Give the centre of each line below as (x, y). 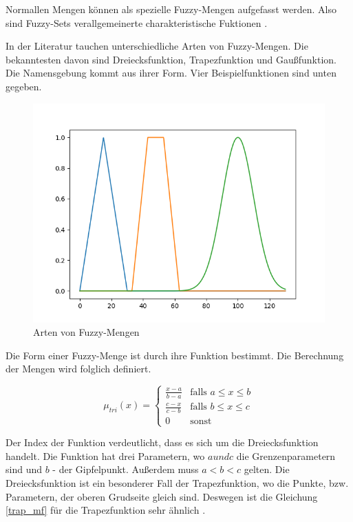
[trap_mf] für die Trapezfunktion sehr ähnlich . (106, 510)
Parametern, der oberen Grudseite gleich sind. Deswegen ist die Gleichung (162, 496)
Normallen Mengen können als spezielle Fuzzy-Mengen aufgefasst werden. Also (171, 9)
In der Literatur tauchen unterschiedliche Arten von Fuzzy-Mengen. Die (157, 46)
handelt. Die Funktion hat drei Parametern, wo (105, 455)
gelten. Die (267, 469)
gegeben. (24, 86)
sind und (24, 469)
